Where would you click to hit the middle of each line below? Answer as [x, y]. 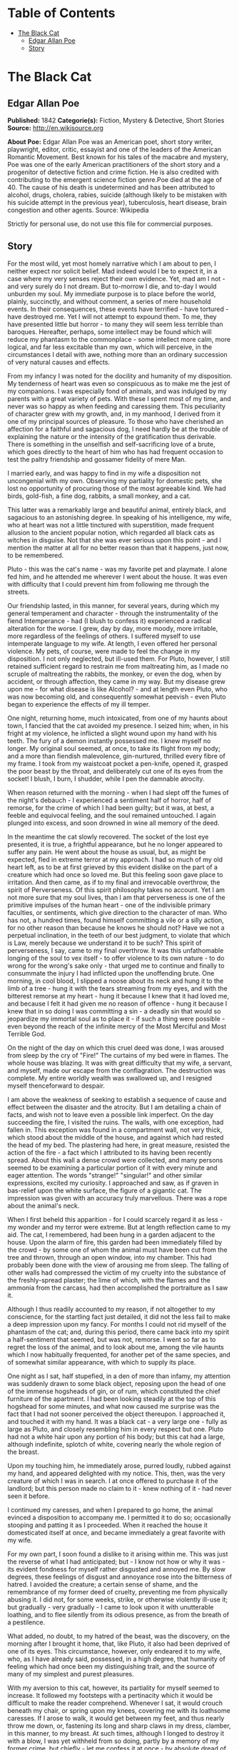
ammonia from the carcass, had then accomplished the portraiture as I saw [118, 1288]
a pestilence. [26, 1622]
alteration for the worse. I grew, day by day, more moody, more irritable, [113, 628]
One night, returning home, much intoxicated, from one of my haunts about [118, 718]
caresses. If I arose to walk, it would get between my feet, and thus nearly [116, 1718]
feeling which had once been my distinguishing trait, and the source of [111, 1666]
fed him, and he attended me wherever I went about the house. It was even [118, 577]
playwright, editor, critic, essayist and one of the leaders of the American [115, 149]
